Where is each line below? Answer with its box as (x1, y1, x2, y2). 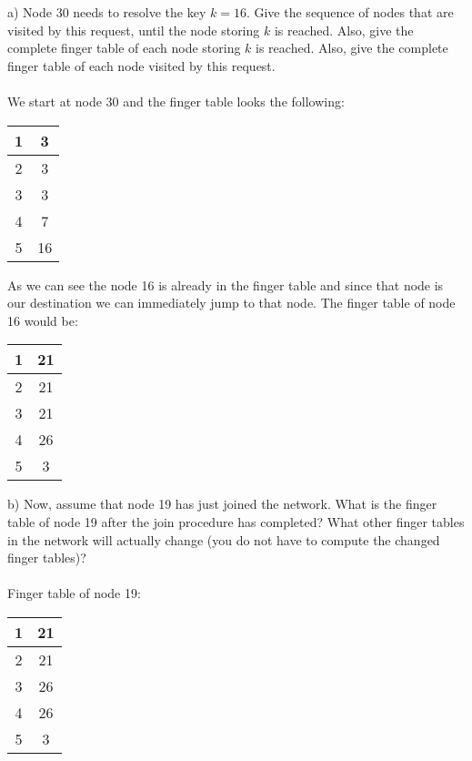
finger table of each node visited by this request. (7, 56, 276, 75)
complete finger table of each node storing (7, 38, 241, 57)
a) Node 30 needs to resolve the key (7, 3, 206, 21)
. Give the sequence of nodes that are (246, 3, 454, 21)
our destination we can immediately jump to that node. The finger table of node (7, 293, 456, 312)
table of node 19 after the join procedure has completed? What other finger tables (7, 512, 465, 531)
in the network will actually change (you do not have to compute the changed (7, 530, 440, 549)
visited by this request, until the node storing (7, 20, 260, 39)
